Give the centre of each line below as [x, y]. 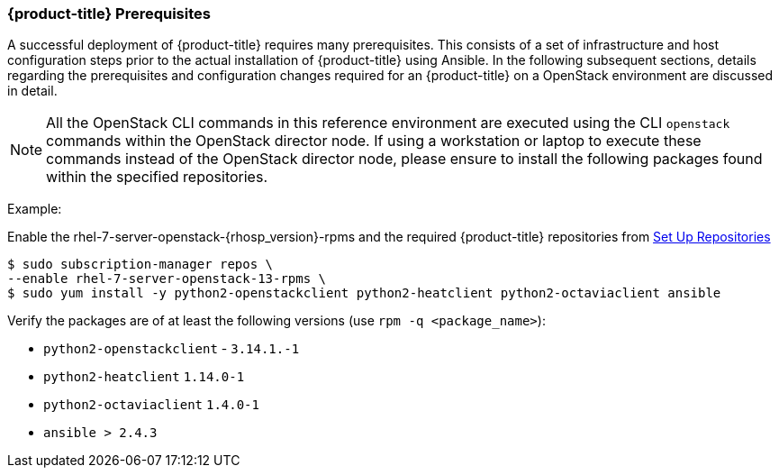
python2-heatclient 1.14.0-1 [144, 377]
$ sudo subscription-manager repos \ [140, 265]
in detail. [32, 91]
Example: [35, 209]
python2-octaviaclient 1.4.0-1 [151, 405]
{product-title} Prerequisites [109, 14]
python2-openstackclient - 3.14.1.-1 [172, 349]
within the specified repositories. [157, 177]
